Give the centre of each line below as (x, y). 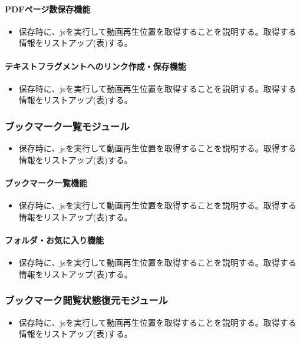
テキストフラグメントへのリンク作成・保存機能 (95, 66)
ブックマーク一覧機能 (46, 182)
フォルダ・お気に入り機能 (54, 239)
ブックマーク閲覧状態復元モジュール (86, 300)
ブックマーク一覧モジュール (67, 126)
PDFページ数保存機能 (48, 9)
